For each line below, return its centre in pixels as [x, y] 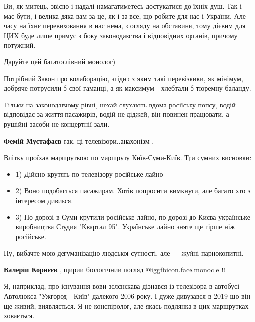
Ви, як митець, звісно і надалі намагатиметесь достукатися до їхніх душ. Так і [123, 6]
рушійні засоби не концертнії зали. [57, 124]
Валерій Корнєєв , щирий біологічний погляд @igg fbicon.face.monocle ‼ [115, 269]
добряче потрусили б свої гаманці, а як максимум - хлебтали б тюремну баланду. [127, 88]
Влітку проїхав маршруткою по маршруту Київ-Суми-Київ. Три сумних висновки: [128, 157]
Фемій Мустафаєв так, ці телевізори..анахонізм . [79, 140]
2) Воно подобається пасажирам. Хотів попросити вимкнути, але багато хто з [133, 190]
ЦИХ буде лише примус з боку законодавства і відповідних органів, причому [121, 35]
